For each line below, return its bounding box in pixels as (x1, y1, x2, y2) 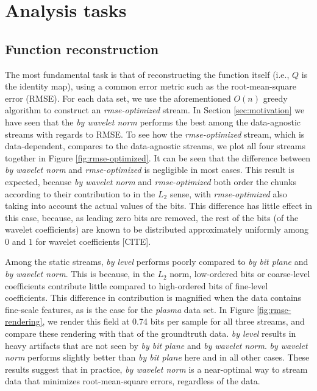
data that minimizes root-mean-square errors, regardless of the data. (5, 375, 260, 387)
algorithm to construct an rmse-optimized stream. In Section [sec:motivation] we (5, 104, 305, 116)
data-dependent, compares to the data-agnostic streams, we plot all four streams (5, 139, 305, 152)
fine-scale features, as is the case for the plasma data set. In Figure (5, 303, 254, 315)
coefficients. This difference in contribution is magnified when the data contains (5, 291, 302, 304)
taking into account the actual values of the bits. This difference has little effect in (5, 199, 312, 212)
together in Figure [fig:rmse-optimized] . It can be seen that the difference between (5, 151, 310, 164)
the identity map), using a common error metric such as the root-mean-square (5, 80, 297, 93)
